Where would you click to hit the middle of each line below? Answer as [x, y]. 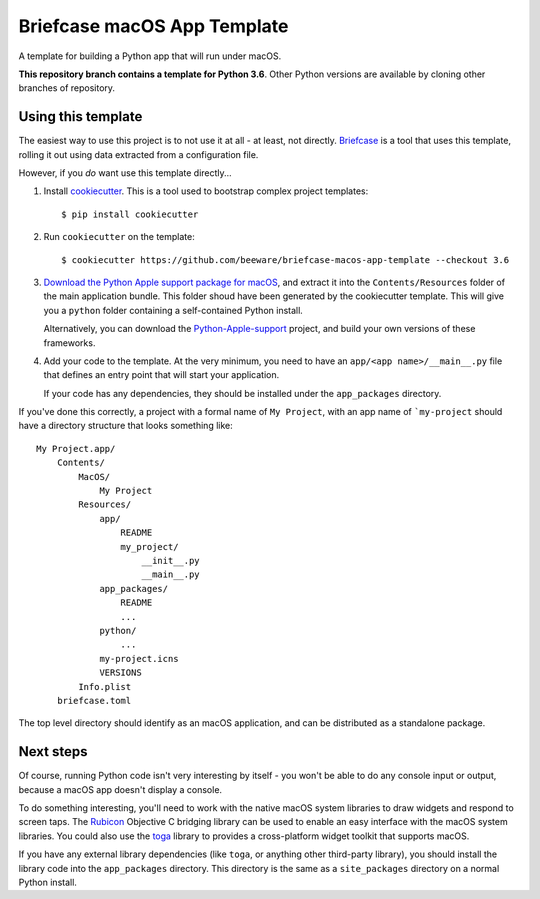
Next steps [53, 751]
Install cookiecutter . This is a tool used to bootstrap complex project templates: [206, 191]
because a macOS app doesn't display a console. [120, 789]
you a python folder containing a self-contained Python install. [173, 310]
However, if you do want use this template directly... [125, 173]
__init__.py [170, 560]
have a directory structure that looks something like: [126, 426]
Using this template [80, 116]
